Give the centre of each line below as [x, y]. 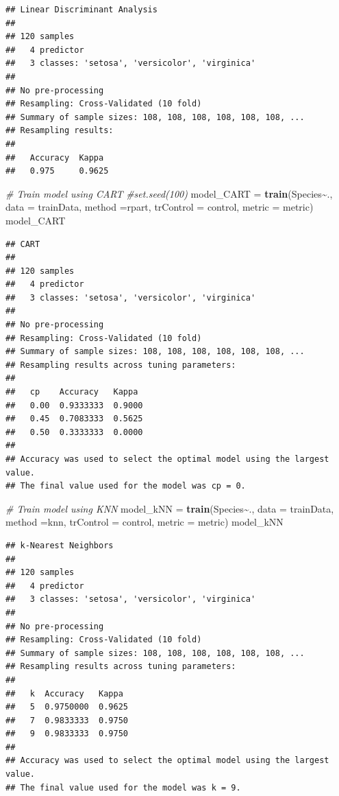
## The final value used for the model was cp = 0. [126, 486]
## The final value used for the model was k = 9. [123, 787]
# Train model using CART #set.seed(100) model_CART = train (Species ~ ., [169, 193]
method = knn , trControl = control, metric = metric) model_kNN [145, 522]
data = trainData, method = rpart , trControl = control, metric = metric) [160, 207]
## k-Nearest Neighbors [60, 545]
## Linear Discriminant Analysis [81, 10]
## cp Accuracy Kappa [72, 392]
